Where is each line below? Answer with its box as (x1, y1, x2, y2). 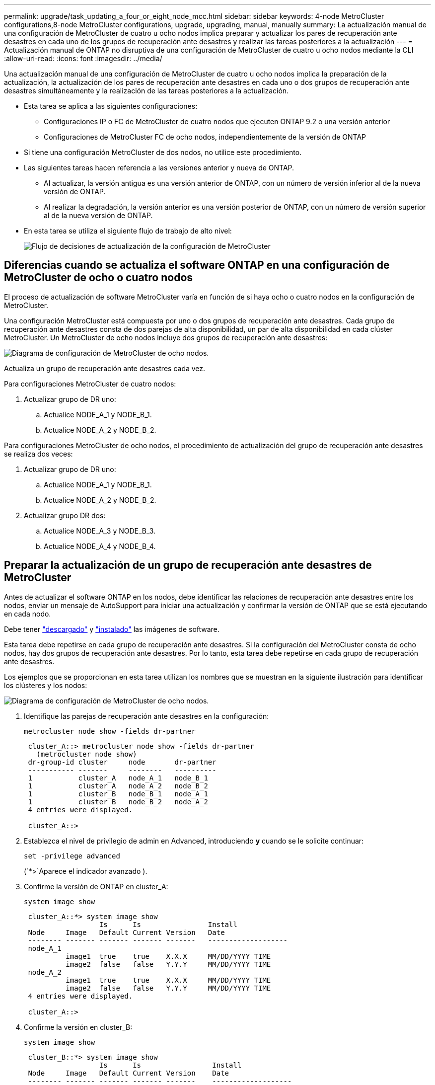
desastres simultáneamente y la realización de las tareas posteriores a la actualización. (4, 86, 289, 95)
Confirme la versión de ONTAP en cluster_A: (24, 882, 168, 891)
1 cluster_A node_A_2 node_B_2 (28, 781, 208, 790)
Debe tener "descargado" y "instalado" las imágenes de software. (4, 624, 219, 633)
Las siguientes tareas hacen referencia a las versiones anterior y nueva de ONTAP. (24, 163, 294, 172)
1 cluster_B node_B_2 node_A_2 (28, 797, 208, 806)
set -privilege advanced (24, 852, 120, 860)
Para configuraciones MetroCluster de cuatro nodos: (4, 379, 176, 388)
